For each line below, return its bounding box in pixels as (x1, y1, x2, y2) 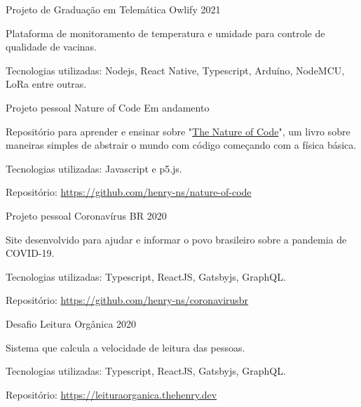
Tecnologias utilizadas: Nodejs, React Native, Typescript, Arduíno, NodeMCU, (6, 62, 345, 77)
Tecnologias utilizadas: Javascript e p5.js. (6, 161, 182, 175)
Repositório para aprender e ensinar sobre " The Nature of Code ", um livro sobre (6, 124, 350, 138)
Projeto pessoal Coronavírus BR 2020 (6, 208, 167, 222)
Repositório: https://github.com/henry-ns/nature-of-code (6, 185, 252, 199)
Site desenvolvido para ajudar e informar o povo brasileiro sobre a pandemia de (6, 232, 347, 246)
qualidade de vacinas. (6, 39, 97, 54)
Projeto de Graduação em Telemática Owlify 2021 (6, 2, 221, 16)
